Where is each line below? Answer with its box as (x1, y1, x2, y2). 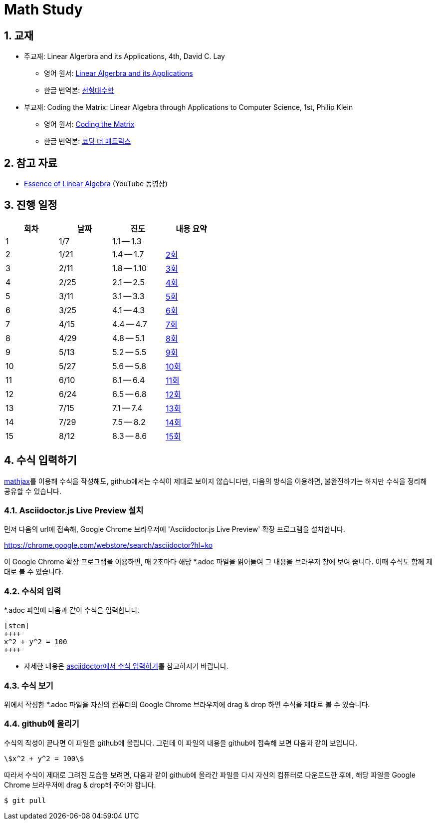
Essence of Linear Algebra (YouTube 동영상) (24, 179, 168, 188)
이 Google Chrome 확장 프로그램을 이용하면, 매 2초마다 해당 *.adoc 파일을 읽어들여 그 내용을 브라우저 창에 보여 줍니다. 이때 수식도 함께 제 (4, 557, 433, 566)
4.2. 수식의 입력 (4, 586, 61, 596)
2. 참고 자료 (4, 156, 57, 169)
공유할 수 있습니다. (4, 486, 61, 495)
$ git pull (4, 796, 46, 805)
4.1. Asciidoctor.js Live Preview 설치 (4, 505, 144, 516)
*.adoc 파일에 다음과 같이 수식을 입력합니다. (4, 606, 140, 615)
